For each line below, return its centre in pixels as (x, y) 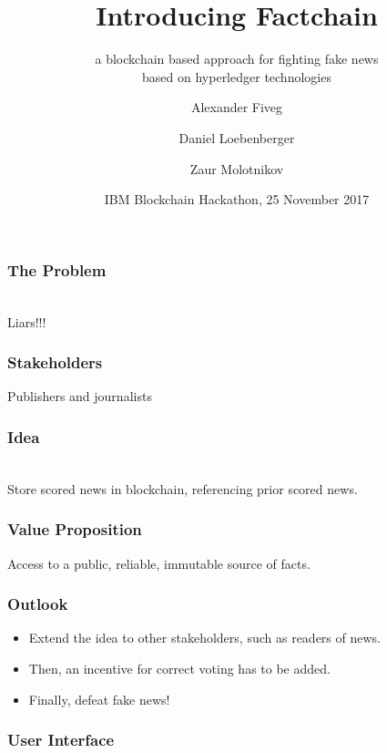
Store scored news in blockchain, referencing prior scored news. (183, 488)
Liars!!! (27, 321)
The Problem (57, 269)
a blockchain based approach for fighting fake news (237, 59)
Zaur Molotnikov (237, 168)
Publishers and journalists (80, 396)
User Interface (61, 740)
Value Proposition (75, 529)
